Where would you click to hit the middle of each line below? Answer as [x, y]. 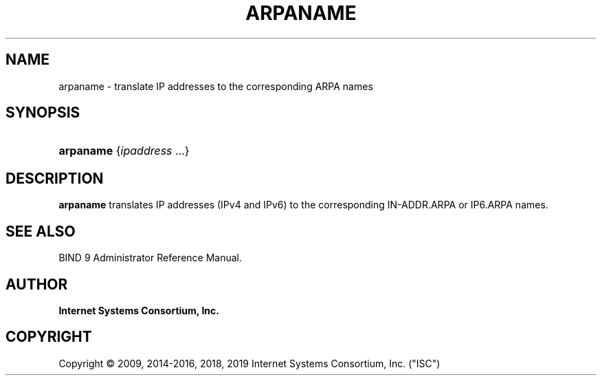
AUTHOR [37, 284]
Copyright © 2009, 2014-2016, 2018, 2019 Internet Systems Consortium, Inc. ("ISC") [249, 363]
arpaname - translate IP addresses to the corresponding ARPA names [216, 86]
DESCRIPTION [55, 178]
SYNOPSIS [43, 113]
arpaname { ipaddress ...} [124, 151]
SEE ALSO [41, 231]
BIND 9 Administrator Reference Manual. [150, 258]
